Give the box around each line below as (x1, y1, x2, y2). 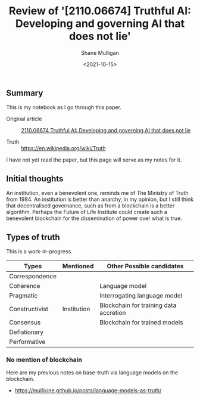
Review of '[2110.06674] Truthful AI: (8, 4, 192, 18)
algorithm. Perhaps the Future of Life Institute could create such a (6, 209, 168, 216)
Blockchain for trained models (99, 318, 183, 326)
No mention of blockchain (6, 355, 82, 364)
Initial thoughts (6, 173, 64, 184)
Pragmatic (9, 291, 38, 299)
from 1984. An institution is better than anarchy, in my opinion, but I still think (6, 196, 194, 203)
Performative (9, 337, 46, 346)
